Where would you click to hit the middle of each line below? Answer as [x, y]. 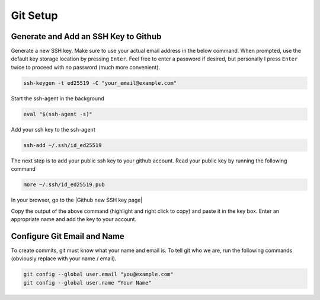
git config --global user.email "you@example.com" [99, 275]
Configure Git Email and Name [68, 236]
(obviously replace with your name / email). [64, 258]
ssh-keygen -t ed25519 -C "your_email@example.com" [100, 83]
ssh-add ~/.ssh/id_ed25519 [63, 145]
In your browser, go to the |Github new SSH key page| [77, 200]
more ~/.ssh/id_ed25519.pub [64, 185]
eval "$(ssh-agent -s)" [58, 114]
